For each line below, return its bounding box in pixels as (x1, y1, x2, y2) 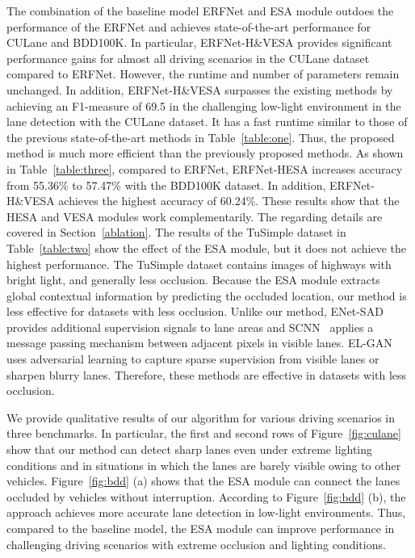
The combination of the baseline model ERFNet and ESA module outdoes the (6, 2, 394, 19)
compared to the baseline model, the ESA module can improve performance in (6, 520, 395, 536)
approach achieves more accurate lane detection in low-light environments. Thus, (6, 504, 406, 521)
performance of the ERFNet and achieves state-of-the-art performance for (6, 18, 371, 35)
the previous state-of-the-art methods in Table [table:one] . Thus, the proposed (6, 128, 395, 145)
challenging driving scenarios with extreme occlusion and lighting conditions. (6, 535, 386, 552)
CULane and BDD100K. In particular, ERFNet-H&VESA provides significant (6, 34, 392, 51)
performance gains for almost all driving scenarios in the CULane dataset (6, 49, 370, 66)
